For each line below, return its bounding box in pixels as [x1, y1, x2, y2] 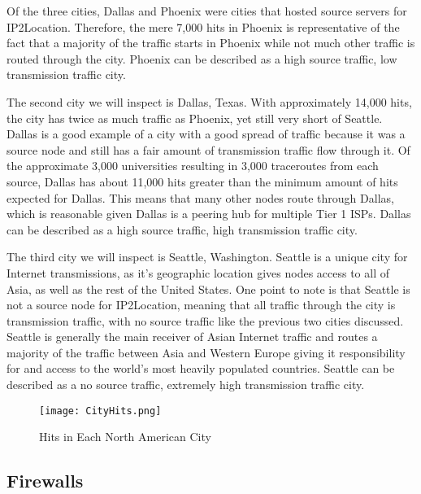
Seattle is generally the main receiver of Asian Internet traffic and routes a [7, 328, 378, 345]
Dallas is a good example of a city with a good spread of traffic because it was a [7, 125, 406, 142]
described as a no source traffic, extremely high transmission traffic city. [7, 376, 365, 393]
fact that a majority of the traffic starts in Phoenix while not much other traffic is [7, 34, 415, 51]
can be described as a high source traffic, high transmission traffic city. [7, 221, 358, 238]
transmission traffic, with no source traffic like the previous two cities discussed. [7, 312, 404, 329]
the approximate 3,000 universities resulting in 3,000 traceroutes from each [7, 157, 379, 174]
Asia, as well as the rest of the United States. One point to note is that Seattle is [7, 280, 410, 297]
